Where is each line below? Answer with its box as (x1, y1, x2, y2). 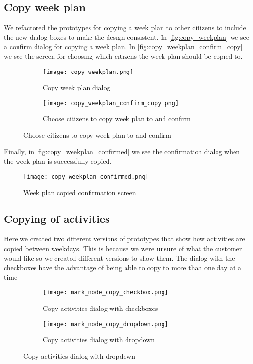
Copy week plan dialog (43, 82, 110, 92)
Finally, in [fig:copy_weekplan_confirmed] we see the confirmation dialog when (4, 146, 240, 156)
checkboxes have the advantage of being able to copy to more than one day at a (4, 262, 242, 273)
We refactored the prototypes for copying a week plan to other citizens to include (4, 22, 246, 33)
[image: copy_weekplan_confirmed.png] (23, 173, 149, 180)
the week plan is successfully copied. (4, 156, 112, 166)
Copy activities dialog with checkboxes (43, 303, 158, 313)
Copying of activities (4, 211, 110, 226)
